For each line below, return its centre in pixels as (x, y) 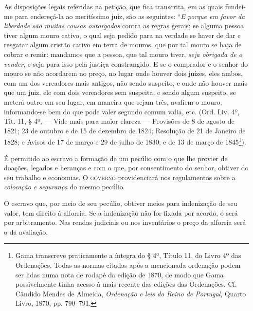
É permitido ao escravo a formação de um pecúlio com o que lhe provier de (116, 158)
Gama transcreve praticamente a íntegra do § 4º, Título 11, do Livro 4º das (128, 255)
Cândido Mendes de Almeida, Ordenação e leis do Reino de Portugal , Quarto (131, 293)
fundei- (235, 6)
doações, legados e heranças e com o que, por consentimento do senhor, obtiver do (126, 168)
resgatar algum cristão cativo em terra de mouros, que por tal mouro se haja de (123, 45)
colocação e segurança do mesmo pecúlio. (64, 187)
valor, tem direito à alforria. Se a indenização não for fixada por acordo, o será (121, 212)
